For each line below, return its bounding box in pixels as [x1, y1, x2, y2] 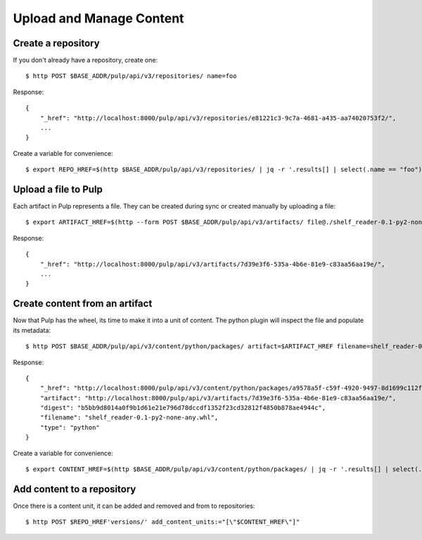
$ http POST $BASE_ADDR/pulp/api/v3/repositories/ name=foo [25, 72, 237, 80]
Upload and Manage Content [13, 11, 184, 26]
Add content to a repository [13, 483, 136, 495]
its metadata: [13, 326, 51, 334]
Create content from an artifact [13, 298, 153, 310]
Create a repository [13, 37, 100, 49]
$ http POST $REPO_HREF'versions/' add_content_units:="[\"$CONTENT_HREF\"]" [25, 518, 300, 526]
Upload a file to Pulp [13, 183, 103, 195]
